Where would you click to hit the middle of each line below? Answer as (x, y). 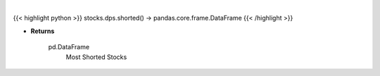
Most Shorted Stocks (96, 57)
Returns (43, 31)
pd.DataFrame (69, 47)
